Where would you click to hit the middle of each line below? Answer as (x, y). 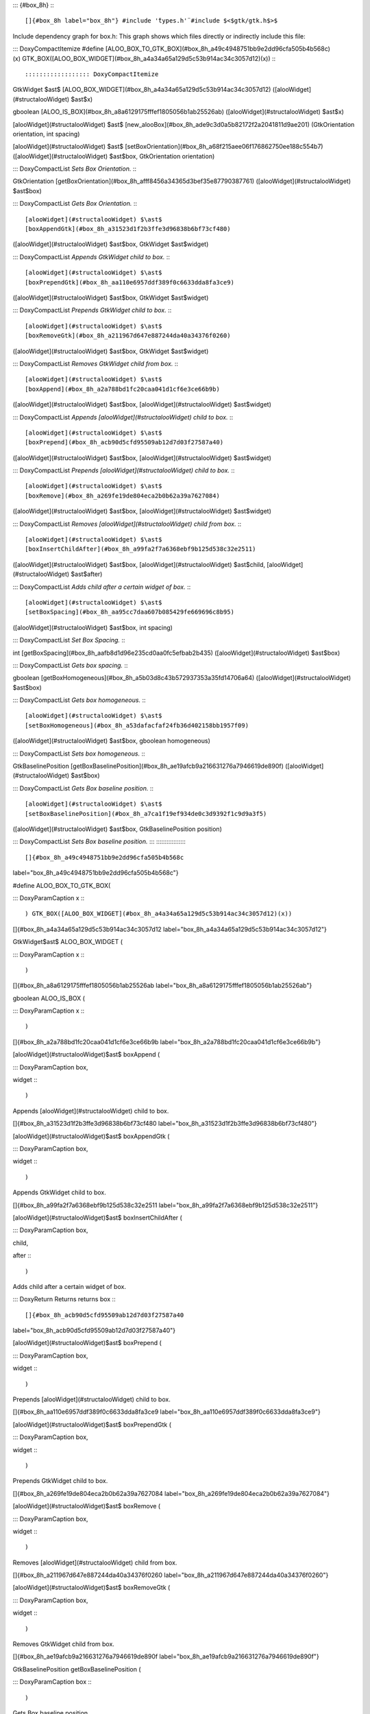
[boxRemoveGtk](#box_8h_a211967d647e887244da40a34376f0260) (128, 336)
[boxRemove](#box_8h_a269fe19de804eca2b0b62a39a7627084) (123, 496)
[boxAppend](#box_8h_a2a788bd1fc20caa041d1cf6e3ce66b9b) (123, 389)
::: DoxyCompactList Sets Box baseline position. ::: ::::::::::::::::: (99, 842)
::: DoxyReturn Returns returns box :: (64, 1299)
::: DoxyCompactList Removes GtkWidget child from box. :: (95, 363)
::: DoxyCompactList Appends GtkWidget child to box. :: (91, 256)
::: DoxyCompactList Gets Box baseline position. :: (83, 788)
